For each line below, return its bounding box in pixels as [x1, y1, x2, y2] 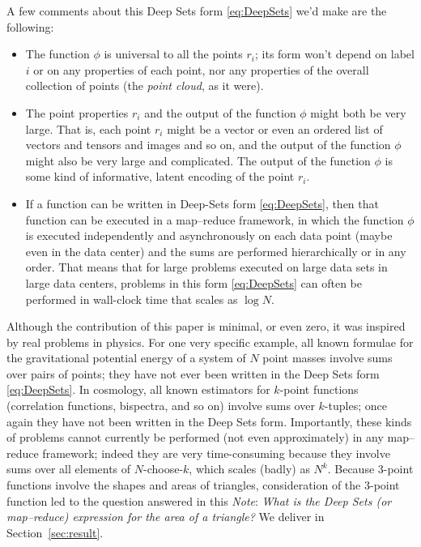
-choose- [142, 460, 184, 477]
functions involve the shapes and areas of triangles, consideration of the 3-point [6, 476, 400, 494]
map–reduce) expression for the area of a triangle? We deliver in [6, 508, 325, 525]
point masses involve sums [262, 349, 393, 366]
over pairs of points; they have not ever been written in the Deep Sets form [6, 365, 380, 382]
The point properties [25, 104, 129, 121]
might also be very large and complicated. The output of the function [25, 152, 371, 169]
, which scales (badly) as [189, 460, 310, 477]
